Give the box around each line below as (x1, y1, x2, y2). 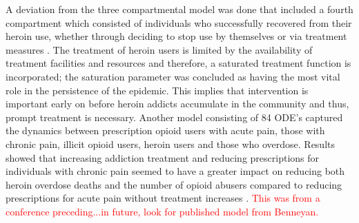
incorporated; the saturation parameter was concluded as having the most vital (6, 69, 340, 83)
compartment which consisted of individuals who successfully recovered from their (6, 15, 352, 30)
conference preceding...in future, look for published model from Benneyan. (6, 204, 319, 218)
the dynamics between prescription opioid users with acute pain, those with (6, 123, 325, 138)
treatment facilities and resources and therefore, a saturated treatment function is (6, 56, 351, 70)
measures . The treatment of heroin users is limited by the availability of (6, 42, 313, 56)
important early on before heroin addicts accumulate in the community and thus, (6, 96, 349, 111)
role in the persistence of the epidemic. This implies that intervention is (6, 83, 309, 97)
